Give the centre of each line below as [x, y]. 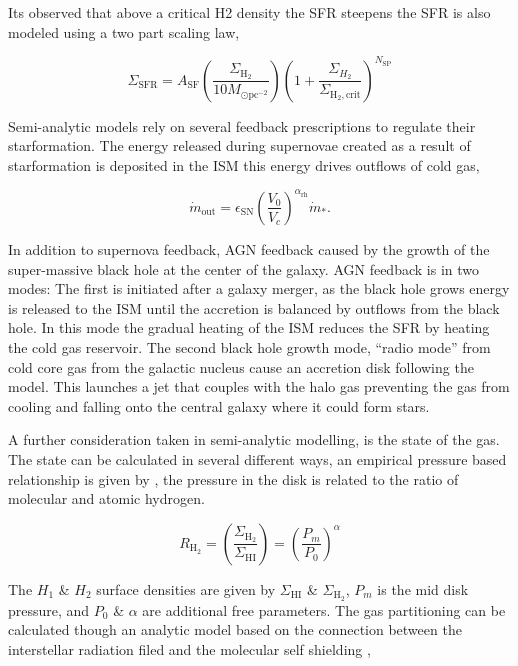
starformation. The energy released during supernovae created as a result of [239, 145]
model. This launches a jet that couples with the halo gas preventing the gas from [259, 386]
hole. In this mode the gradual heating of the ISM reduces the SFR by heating [249, 327]
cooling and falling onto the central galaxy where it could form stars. [219, 405]
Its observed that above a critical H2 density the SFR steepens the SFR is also [249, 12]
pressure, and [49, 609]
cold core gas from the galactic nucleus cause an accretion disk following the [241, 366]
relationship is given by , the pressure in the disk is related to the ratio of [233, 478]
